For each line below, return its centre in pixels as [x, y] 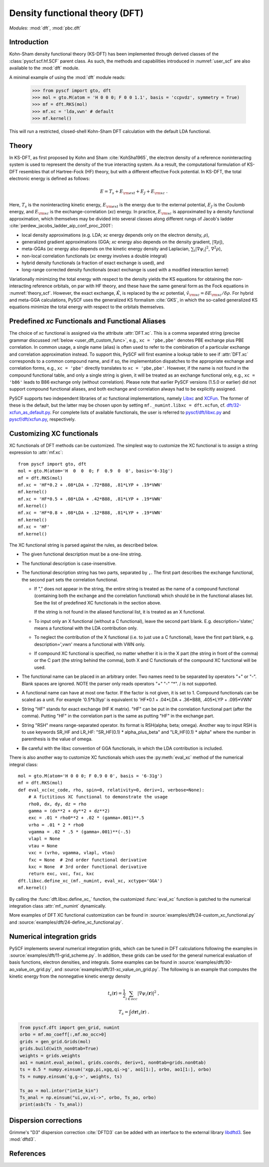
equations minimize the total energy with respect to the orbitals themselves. [87, 307]
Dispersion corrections [46, 1120]
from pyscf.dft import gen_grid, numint [69, 1028]
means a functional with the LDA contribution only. [86, 628]
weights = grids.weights [50, 1056]
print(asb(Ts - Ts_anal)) [51, 1105]
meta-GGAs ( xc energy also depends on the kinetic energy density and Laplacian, [106, 249]
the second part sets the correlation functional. [70, 580]
